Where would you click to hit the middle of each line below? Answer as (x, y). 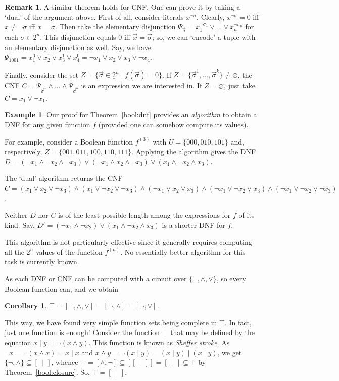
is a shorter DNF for (193, 225)
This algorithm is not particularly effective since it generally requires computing (128, 242)
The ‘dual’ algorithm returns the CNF (64, 178)
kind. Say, (20, 225)
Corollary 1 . (26, 305)
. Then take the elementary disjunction (115, 27)
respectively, (23, 151)
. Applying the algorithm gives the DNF (194, 151)
